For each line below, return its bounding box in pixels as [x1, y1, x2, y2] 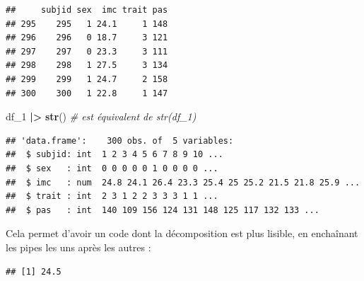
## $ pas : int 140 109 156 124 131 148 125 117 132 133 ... [6, 205, 319, 215]
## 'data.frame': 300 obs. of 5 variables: [6, 135, 234, 146]
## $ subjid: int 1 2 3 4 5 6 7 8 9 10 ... [6, 149, 223, 160]
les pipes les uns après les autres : [6, 239, 151, 254]
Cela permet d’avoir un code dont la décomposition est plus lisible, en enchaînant [6, 226, 358, 241]
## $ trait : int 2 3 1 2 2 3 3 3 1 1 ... [6, 191, 218, 202]
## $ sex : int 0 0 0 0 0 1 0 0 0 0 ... [6, 163, 218, 173]
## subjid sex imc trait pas [6, 5, 168, 15]
